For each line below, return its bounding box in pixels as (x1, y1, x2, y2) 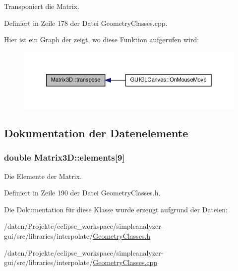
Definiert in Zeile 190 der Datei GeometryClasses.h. (4, 187, 161, 198)
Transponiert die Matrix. (4, 1, 79, 11)
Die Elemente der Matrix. (4, 171, 82, 181)
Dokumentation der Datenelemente (4, 125, 188, 140)
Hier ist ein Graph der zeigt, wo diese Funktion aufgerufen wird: (4, 34, 199, 45)
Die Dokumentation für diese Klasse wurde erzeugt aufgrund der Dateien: (4, 204, 228, 214)
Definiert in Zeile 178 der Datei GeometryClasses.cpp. (4, 17, 168, 28)
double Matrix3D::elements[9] (4, 151, 125, 164)
